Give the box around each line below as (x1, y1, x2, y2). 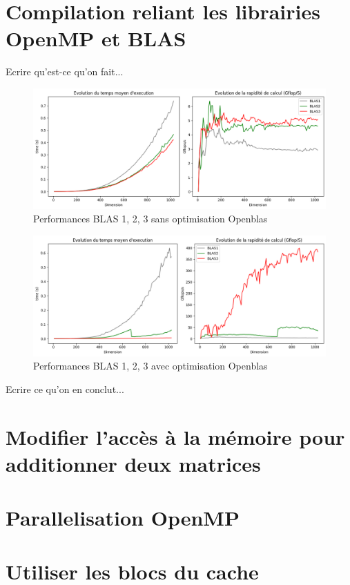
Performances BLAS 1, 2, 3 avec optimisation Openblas (33, 358, 268, 373)
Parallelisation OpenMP (6, 504, 240, 532)
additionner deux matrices (6, 449, 261, 477)
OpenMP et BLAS (6, 24, 186, 52)
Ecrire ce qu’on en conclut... (6, 381, 124, 396)
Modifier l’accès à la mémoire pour (6, 422, 345, 450)
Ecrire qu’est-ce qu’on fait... (6, 64, 124, 79)
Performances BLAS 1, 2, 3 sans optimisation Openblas (33, 211, 268, 226)
